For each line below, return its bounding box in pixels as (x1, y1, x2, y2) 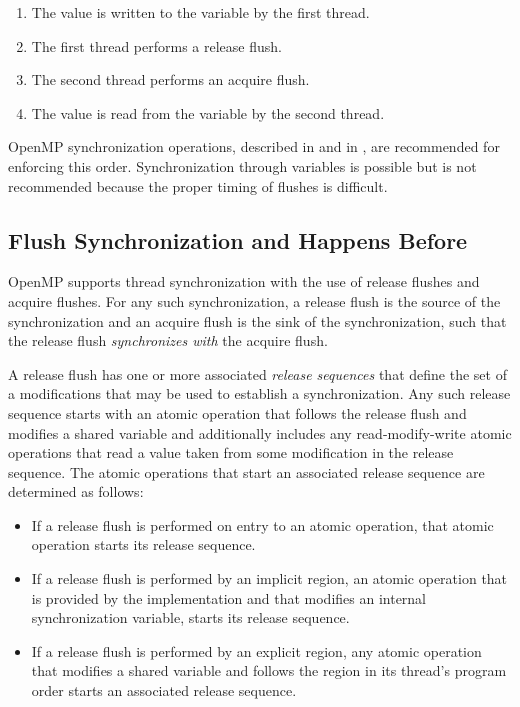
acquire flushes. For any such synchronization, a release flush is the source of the (8, 290, 501, 311)
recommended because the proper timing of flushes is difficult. (8, 175, 388, 196)
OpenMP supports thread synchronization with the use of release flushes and (8, 271, 480, 292)
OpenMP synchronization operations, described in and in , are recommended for (8, 136, 500, 157)
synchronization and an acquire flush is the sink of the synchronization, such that (8, 310, 507, 331)
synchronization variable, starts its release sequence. (31, 607, 350, 628)
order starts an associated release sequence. (31, 680, 297, 701)
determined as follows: (8, 481, 144, 502)
